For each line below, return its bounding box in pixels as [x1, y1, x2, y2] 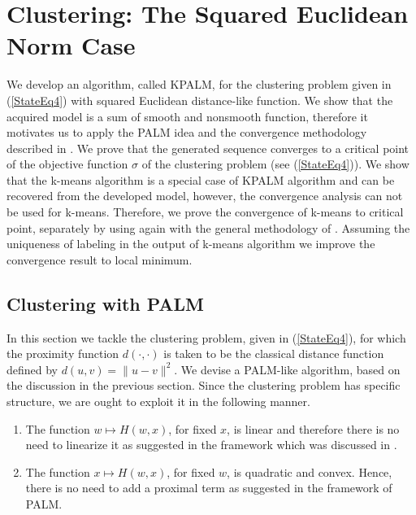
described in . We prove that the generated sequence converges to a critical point [6, 139, 409, 156]
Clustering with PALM [6, 290, 204, 316]
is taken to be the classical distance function [163, 345, 384, 362]
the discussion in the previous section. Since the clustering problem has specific [6, 377, 401, 394]
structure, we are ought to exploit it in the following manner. [6, 393, 310, 410]
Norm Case [6, 28, 136, 62]
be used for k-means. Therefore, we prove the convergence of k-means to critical [6, 203, 404, 220]
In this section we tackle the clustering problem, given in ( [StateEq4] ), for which [6, 329, 406, 346]
